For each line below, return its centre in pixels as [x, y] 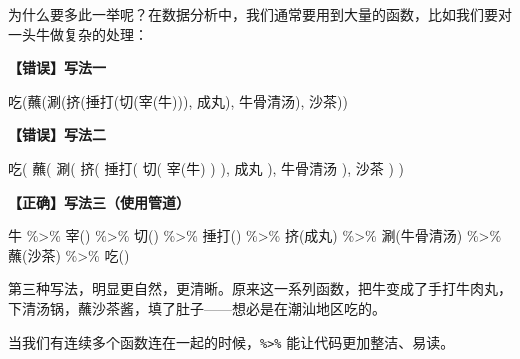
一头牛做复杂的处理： [78, 33]
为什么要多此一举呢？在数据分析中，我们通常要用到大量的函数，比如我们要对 [260, 14]
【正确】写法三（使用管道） [99, 201]
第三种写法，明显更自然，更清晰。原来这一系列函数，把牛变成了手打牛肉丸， [260, 288]
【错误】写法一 [57, 67]
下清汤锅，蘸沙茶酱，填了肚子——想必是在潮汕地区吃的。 [197, 307]
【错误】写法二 [57, 134]
